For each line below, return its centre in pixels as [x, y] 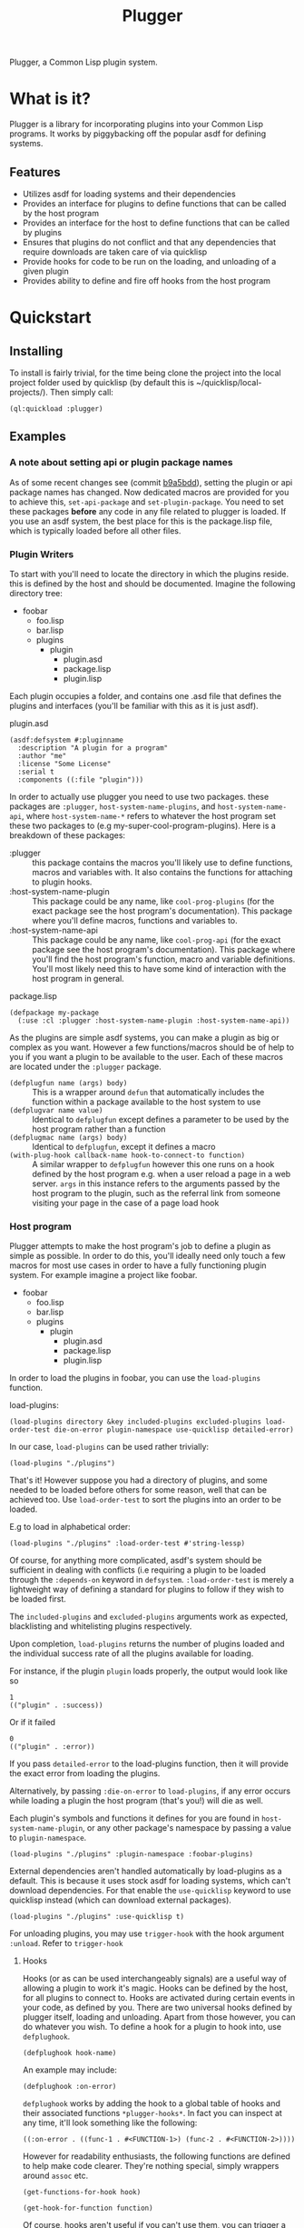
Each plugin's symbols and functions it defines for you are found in [135, 1818]
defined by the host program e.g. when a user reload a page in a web [162, 1174]
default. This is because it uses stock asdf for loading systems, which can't [150, 1881]
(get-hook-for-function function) [88, 2208]
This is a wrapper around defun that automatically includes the [148, 1092]
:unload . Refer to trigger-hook [66, 1943]
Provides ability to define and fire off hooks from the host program [146, 280]
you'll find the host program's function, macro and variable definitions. [164, 959]
